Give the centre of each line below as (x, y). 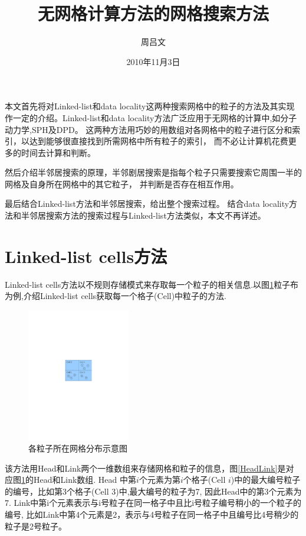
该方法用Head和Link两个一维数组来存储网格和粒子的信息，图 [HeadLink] (141, 468)
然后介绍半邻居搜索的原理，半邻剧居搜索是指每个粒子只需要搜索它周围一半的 (153, 172)
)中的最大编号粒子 (266, 480)
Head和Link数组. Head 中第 (85, 480)
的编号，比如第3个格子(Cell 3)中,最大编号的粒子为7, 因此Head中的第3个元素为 (153, 491)
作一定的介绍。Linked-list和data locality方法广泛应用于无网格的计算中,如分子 (151, 117)
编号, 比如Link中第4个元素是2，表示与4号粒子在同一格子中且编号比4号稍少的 (152, 514)
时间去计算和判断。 (58, 152)
